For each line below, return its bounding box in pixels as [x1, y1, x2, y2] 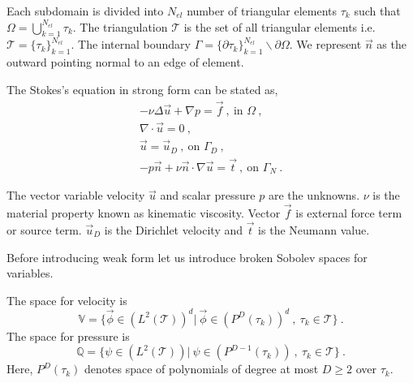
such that [354, 2, 401, 19]
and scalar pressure [160, 187, 256, 204]
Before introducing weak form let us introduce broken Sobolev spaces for [6, 248, 368, 265]
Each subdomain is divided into [6, 2, 164, 19]
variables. [6, 265, 54, 282]
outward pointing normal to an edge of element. [6, 54, 244, 71]
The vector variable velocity [6, 187, 145, 204]
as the [376, 36, 407, 53]
